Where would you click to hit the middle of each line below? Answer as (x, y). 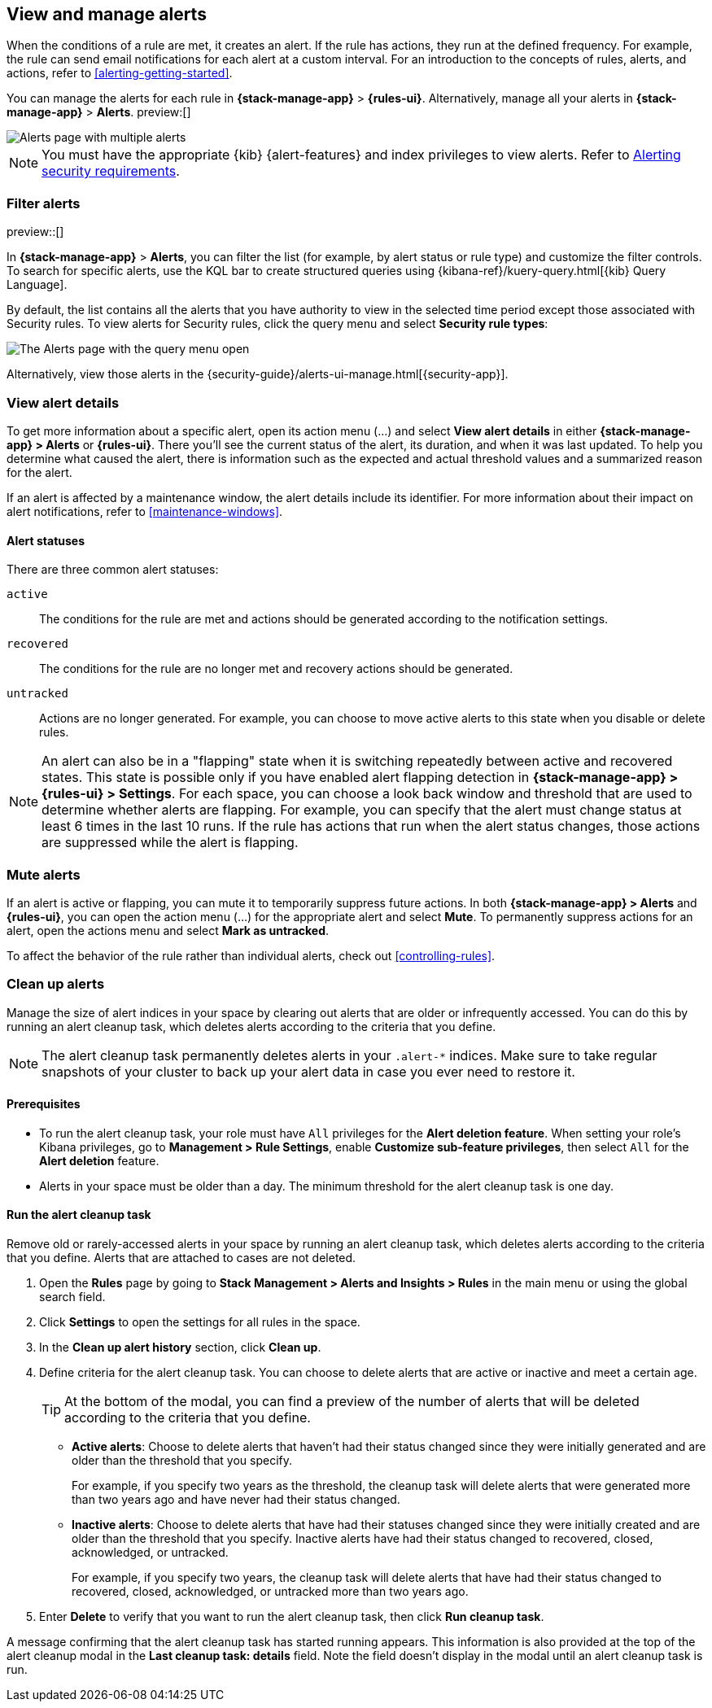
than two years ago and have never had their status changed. (236, 1500)
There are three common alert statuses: (113, 570)
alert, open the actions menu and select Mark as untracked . (168, 930)
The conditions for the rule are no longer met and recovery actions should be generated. (276, 669)
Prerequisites (44, 1104)
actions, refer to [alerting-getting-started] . (120, 73)
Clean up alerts (56, 984)
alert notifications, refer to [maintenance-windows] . (145, 511)
